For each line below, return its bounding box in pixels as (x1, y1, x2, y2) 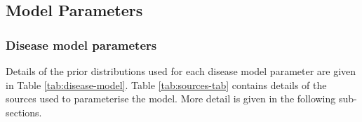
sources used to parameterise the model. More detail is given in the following (6, 91, 336, 106)
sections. (6, 104, 42, 119)
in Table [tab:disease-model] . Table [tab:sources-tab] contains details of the (6, 77, 327, 92)
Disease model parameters (6, 36, 157, 53)
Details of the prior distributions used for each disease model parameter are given (6, 64, 356, 78)
